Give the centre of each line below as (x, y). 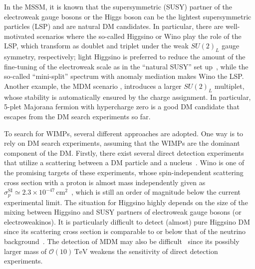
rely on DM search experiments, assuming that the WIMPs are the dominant (122, 143)
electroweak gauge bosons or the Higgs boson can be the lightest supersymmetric (128, 16)
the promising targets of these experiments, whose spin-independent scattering (124, 172)
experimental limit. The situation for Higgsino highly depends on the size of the (126, 202)
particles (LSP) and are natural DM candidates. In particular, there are (114, 26)
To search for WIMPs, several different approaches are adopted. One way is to (124, 133)
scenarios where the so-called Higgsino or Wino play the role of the (139, 36)
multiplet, (230, 86)
